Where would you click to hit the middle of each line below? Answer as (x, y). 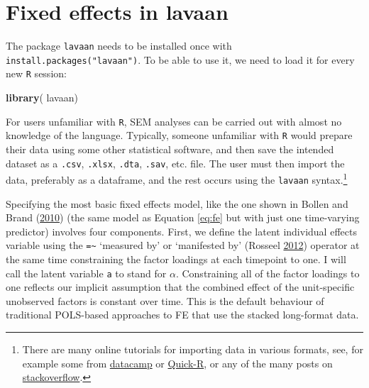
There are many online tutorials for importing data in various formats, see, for (193, 349)
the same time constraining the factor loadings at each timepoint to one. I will (176, 259)
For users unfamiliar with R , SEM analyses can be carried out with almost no (174, 121)
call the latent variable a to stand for (86, 273)
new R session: (36, 73)
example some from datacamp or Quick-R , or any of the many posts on (177, 363)
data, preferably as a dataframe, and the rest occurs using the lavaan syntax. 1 (177, 178)
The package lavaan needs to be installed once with (119, 46)
